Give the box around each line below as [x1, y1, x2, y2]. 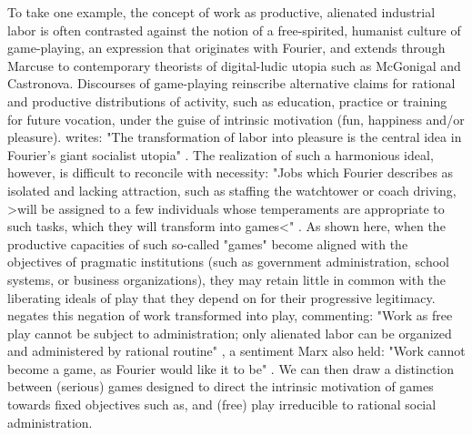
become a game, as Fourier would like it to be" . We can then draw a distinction [7, 359, 455, 378]
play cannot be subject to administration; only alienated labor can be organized [7, 323, 452, 342]
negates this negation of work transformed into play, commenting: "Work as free [7, 306, 453, 325]
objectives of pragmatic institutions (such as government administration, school [7, 252, 449, 271]
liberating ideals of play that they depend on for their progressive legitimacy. [7, 288, 436, 307]
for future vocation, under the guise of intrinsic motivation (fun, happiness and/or [7, 109, 465, 128]
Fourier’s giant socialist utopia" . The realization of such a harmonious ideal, [7, 145, 434, 164]
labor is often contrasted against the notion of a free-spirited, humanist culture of [7, 20, 461, 39]
